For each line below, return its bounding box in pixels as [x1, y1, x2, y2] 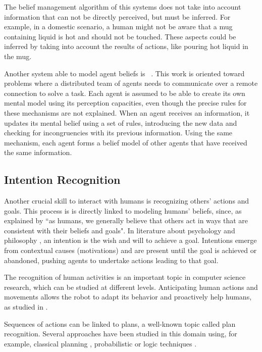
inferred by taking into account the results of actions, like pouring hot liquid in [4, 41, 248, 52]
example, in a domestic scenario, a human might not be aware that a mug [4, 21, 233, 32]
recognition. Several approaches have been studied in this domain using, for [4, 328, 237, 339]
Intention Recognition [4, 172, 121, 187]
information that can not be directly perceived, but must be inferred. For [4, 11, 231, 22]
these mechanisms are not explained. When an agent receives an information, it [4, 107, 250, 118]
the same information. [4, 147, 72, 158]
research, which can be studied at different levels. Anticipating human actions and [4, 281, 258, 292]
